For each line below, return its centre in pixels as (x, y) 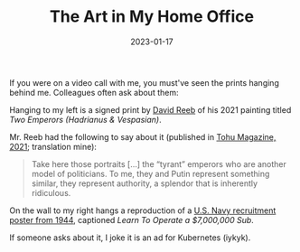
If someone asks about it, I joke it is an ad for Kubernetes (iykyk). (130, 238)
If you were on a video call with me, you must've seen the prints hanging (145, 82)
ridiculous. (51, 192)
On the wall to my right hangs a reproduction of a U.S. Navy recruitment (143, 210)
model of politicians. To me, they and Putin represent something (150, 173)
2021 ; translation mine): (53, 146)
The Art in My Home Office (152, 17)
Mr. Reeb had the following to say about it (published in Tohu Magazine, (143, 136)
